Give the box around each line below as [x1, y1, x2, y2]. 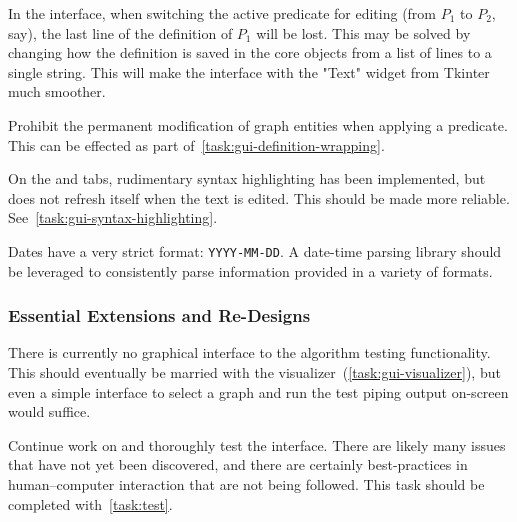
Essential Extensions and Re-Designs [8, 303, 311, 328]
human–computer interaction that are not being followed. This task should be [8, 473, 485, 494]
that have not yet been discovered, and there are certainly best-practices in [8, 454, 468, 475]
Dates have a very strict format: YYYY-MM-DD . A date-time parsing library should [8, 240, 502, 261]
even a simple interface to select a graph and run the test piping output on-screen [8, 381, 509, 402]
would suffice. [8, 401, 91, 422]
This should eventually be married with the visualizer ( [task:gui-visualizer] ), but [8, 362, 501, 382]
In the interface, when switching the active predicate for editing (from [8, 3, 437, 23]
